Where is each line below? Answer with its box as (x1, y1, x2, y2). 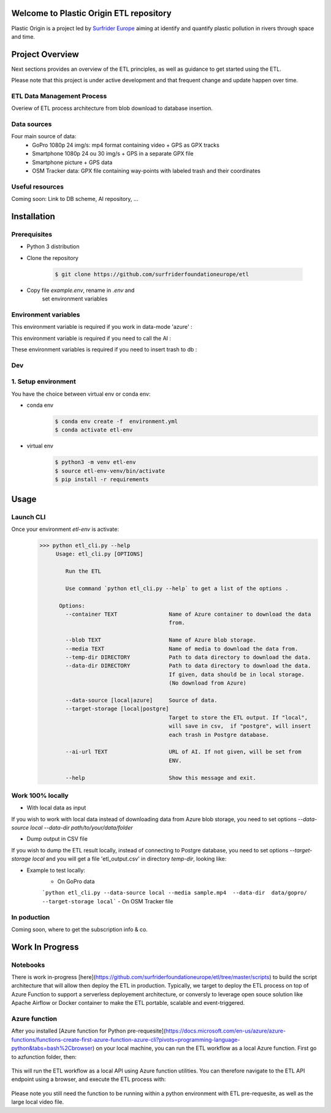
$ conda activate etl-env (55, 427, 133, 433)
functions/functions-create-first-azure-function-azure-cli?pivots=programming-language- (11, 1036, 240, 1043)
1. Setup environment (11, 377, 76, 386)
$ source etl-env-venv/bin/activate (55, 467, 165, 474)
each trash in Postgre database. (169, 731, 270, 738)
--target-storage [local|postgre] (65, 706, 169, 712)
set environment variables (42, 295, 108, 302)
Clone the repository (26, 254, 79, 261)
